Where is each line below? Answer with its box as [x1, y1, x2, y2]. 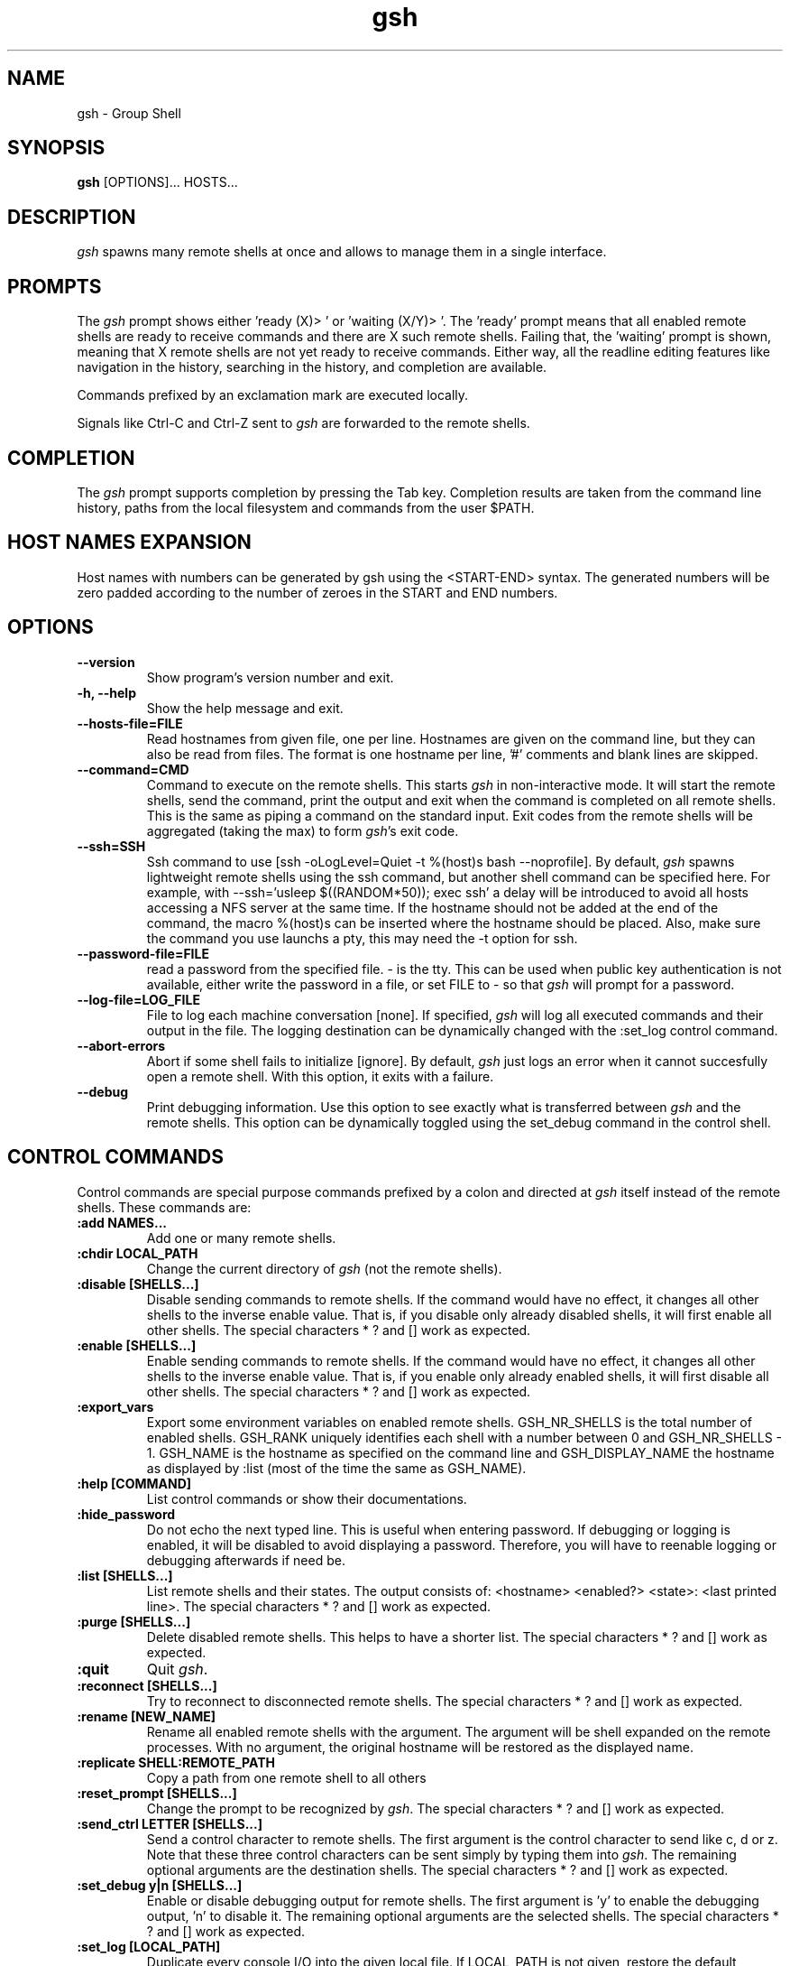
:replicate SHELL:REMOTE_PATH [77, 1754, 275, 1770]
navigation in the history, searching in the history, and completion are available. [77, 359, 547, 376]
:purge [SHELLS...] [77, 1613, 191, 1629]
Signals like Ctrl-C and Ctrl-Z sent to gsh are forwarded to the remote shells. [77, 415, 530, 431]
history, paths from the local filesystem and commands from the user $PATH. [77, 499, 535, 515]
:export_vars [77, 1398, 154, 1414]
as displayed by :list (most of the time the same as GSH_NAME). [146, 1460, 527, 1476]
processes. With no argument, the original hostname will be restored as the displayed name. [146, 1739, 694, 1755]
